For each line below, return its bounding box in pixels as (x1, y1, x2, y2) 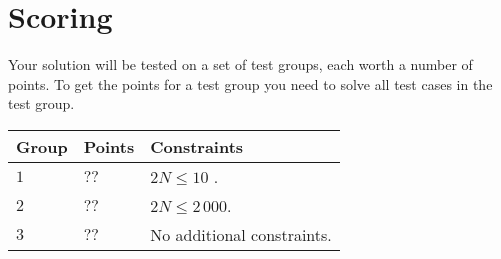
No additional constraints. (150, 222, 332, 246)
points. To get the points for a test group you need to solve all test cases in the (8, 73, 493, 94)
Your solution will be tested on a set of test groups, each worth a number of (8, 54, 473, 75)
